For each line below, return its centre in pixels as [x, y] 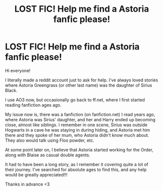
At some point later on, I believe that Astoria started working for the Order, [79, 150]
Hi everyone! [18, 70]
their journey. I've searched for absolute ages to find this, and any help [76, 170]
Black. [11, 90]
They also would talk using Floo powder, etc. [50, 140]
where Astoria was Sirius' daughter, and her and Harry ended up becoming [80, 119]
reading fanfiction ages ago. [33, 105]
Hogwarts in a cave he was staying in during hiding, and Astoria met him [78, 130]
